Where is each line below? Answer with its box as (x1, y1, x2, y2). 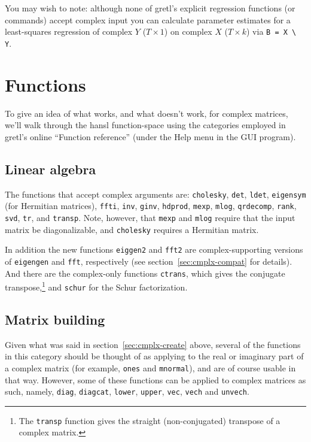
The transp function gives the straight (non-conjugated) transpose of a (19, 414, 280, 426)
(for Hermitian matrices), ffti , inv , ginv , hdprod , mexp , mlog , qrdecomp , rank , (5, 199, 297, 212)
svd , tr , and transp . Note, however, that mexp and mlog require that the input (5, 211, 295, 223)
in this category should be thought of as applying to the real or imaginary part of (5, 350, 304, 362)
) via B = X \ (246, 25, 297, 38)
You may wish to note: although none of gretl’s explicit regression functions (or (5, 2, 295, 14)
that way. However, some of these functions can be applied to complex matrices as (5, 373, 306, 386)
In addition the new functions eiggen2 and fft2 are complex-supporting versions (5, 243, 303, 256)
